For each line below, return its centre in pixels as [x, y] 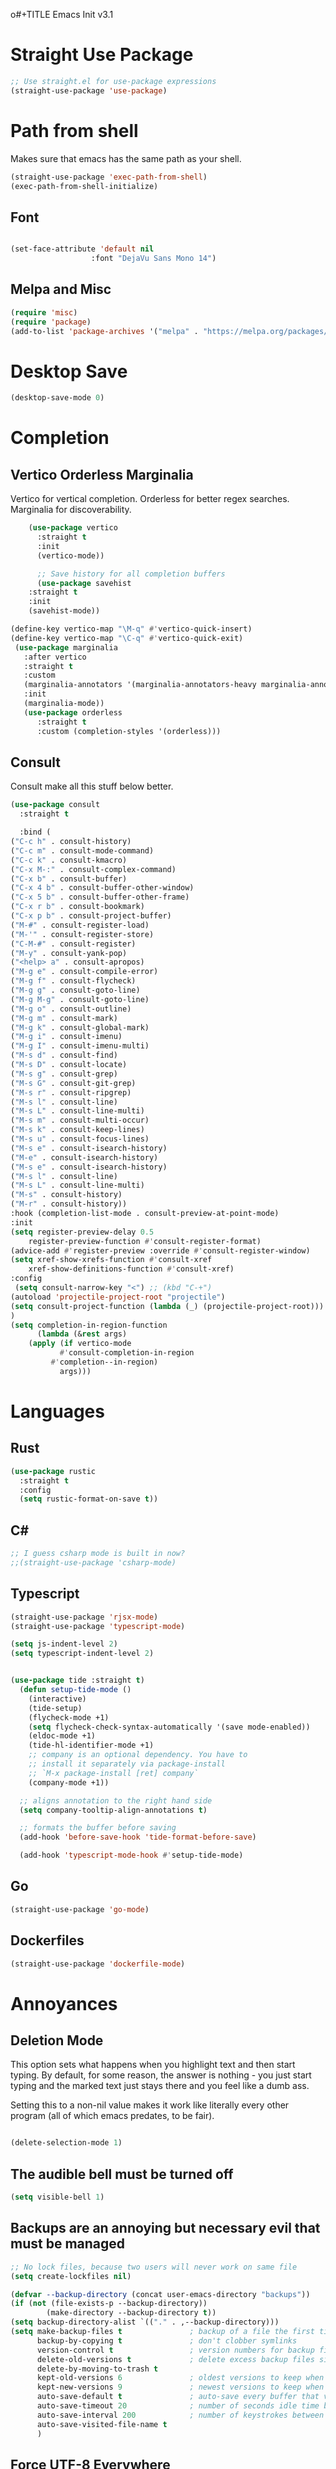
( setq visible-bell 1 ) [57, 2197]
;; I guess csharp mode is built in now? [98, 1554]
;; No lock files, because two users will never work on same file [154, 2267]
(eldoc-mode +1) [62, 1736]
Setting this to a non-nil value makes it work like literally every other [150, 2105]
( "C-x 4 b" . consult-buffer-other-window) [102, 888]
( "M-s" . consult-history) [66, 1195]
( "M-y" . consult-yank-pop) [69, 953]
